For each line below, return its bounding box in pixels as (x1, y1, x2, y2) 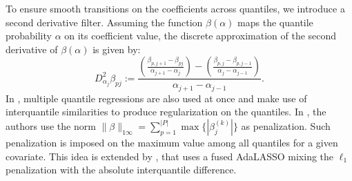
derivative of (6, 41, 58, 56)
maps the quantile (237, 15, 313, 29)
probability (6, 28, 52, 43)
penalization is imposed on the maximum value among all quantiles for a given (6, 135, 338, 150)
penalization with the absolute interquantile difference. (6, 162, 237, 177)
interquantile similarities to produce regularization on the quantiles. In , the (6, 104, 326, 119)
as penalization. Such (241, 119, 331, 133)
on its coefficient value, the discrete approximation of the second (64, 28, 337, 43)
